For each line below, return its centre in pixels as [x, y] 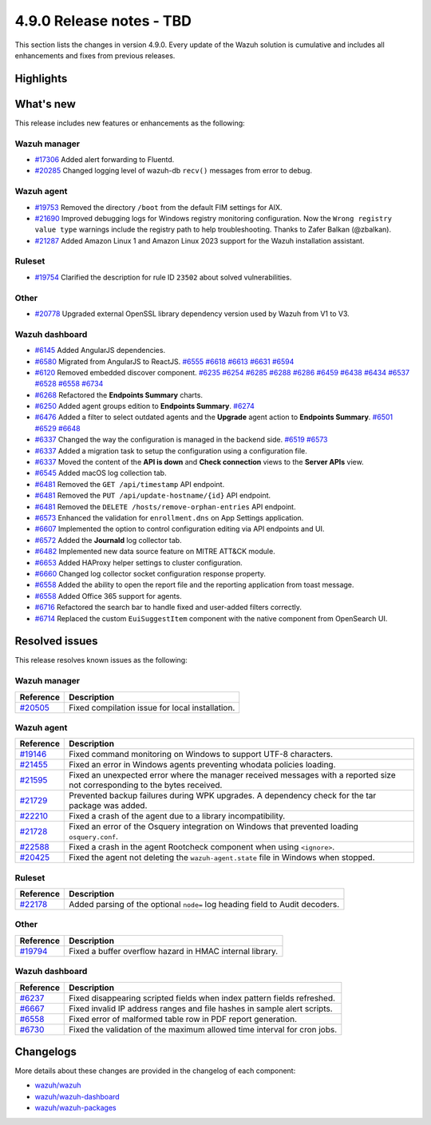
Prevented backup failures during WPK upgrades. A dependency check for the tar [223, 796]
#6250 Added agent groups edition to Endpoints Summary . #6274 [145, 406]
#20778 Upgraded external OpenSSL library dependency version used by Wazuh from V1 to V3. [192, 313]
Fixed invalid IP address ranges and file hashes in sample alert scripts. [201, 1008]
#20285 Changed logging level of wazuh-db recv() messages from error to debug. [174, 171]
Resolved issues [57, 642]
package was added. [108, 806]
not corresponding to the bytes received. [146, 785]
